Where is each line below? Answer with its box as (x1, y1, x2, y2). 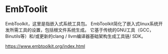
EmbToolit (5, 3, 48, 15)
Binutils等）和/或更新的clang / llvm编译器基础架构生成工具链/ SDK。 (5, 33, 146, 39)
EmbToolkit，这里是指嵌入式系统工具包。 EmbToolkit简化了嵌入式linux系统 (5, 20, 158, 26)
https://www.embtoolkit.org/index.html (5, 43, 86, 49)
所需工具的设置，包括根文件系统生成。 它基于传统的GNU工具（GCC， (9, 26, 154, 33)
